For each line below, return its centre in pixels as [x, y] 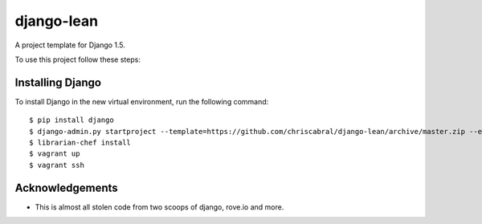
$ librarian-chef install [80, 143]
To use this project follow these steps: [78, 59]
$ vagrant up [55, 154]
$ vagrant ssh [57, 165]
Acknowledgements [66, 187]
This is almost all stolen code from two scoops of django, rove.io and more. [159, 207]
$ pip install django [71, 120]
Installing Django [58, 82]
